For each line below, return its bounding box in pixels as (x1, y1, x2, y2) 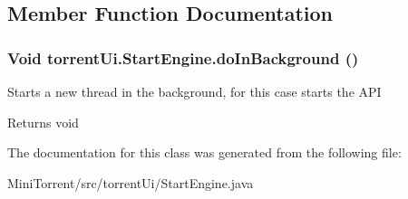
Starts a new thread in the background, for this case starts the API (7, 82, 382, 100)
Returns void (7, 112, 79, 131)
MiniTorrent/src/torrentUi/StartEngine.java (7, 173, 254, 192)
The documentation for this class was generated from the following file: (7, 143, 402, 162)
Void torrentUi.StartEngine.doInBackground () (7, 46, 359, 69)
